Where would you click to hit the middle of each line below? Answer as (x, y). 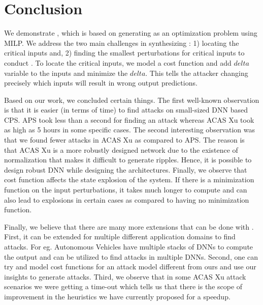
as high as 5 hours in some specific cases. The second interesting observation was (129, 130)
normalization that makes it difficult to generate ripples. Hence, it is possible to (128, 160)
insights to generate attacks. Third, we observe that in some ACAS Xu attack (125, 276)
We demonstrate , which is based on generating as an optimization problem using (131, 33)
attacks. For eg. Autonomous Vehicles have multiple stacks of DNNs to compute (129, 246)
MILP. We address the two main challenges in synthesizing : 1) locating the (122, 43)
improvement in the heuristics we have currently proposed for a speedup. (117, 296)
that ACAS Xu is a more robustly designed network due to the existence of (121, 149)
